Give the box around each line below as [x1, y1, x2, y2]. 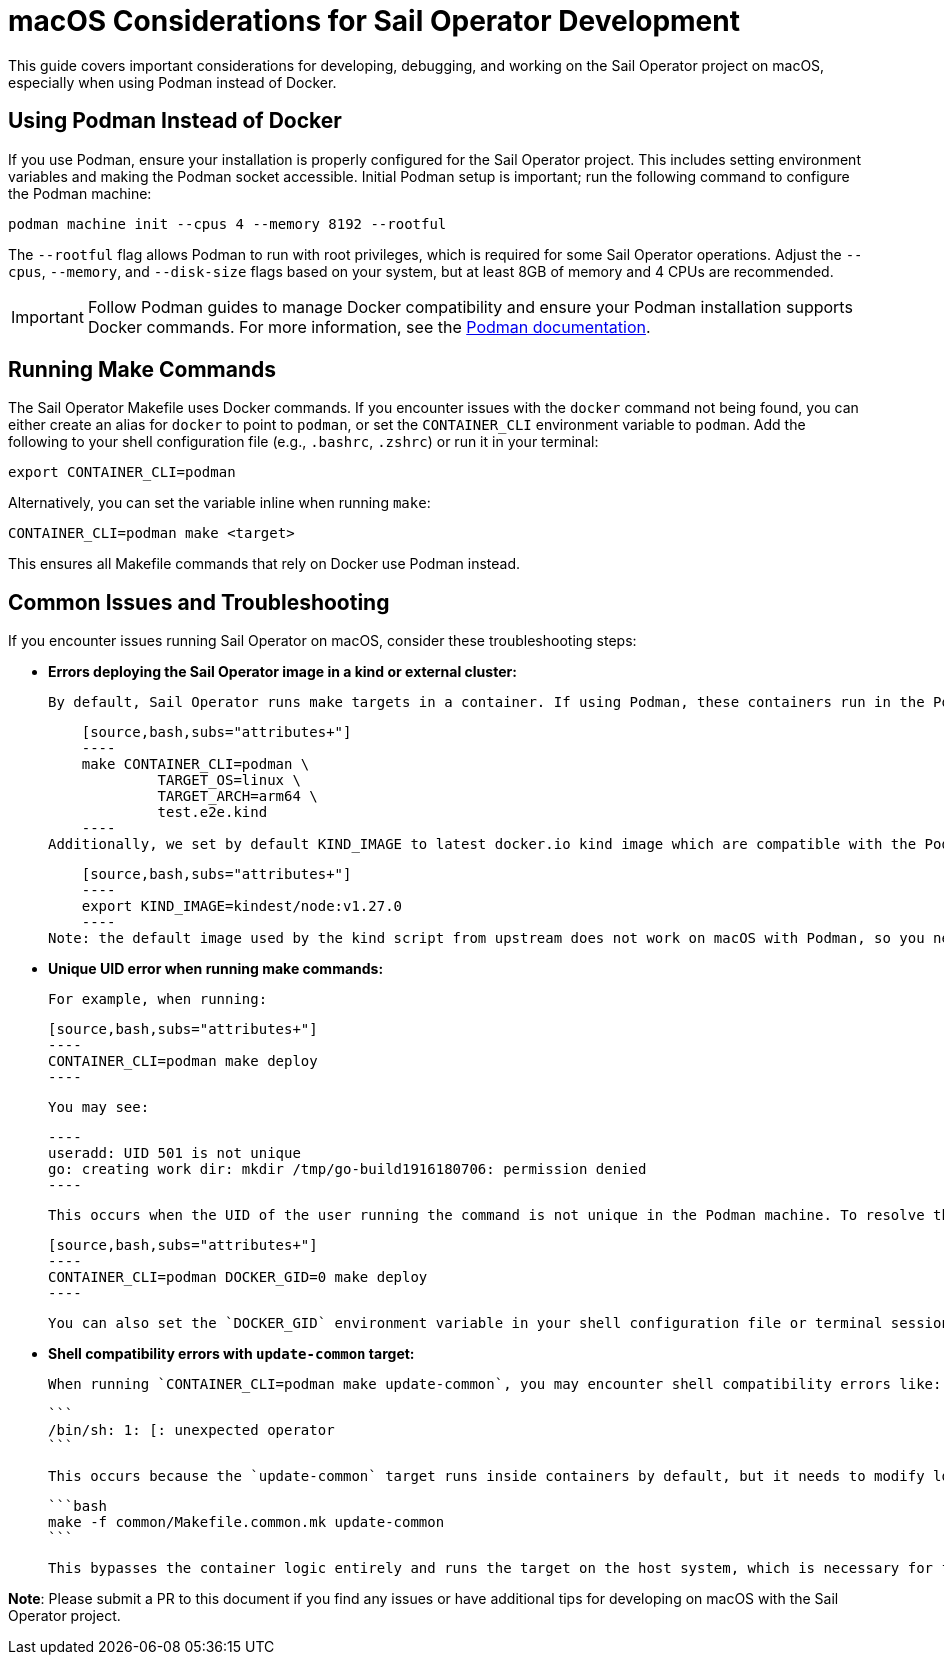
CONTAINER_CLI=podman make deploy [48, 1053, 318, 1070]
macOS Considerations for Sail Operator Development [8, 4, 740, 38]
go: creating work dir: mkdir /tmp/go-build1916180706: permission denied [48, 1161, 647, 1178]
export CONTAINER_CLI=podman [8, 464, 236, 481]
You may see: [48, 1099, 150, 1116]
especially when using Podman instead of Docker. [8, 73, 337, 91]
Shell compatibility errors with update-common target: [48, 1345, 415, 1363]
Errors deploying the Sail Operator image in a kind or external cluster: [48, 663, 517, 681]
